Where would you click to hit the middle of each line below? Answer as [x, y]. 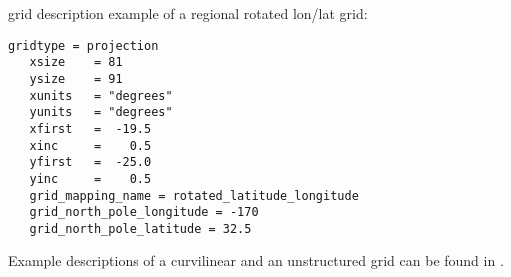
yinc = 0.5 [90, 178]
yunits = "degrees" [101, 112]
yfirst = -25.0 [90, 162]
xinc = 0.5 [90, 145]
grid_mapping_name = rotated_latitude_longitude [194, 195]
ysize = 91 [76, 78]
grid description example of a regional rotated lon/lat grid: [188, 13]
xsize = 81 [76, 62]
